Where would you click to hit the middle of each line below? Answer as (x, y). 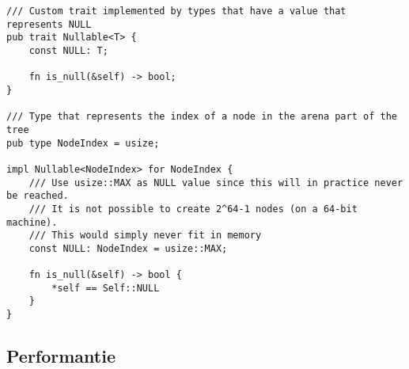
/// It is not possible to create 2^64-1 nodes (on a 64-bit (193, 209)
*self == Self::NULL (106, 288)
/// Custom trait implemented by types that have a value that (176, 11)
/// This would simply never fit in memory (145, 236)
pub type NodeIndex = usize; (83, 143)
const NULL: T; (68, 50)
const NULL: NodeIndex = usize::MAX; (128, 248)
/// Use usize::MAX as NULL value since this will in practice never (216, 183)
